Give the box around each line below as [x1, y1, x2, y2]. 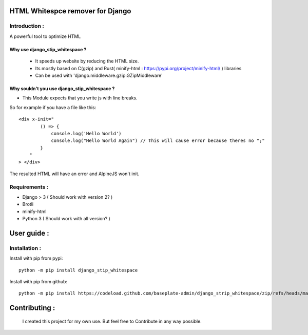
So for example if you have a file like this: [9, 104, 97, 110]
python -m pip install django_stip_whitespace [18, 267, 138, 273]
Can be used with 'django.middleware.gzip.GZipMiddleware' [35, 72, 163, 78]
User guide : [9, 228, 49, 238]
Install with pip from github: [9, 279, 68, 285]
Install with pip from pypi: [9, 255, 63, 261]
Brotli [22, 201, 33, 207]
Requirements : [9, 183, 49, 191]
